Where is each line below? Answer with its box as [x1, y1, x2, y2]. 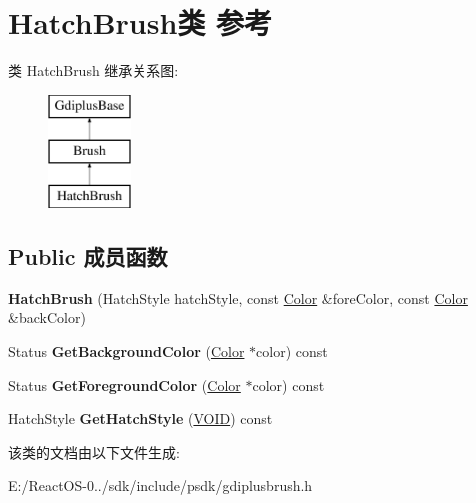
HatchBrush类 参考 [8, 2, 273, 43]
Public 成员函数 [8, 241, 168, 272]
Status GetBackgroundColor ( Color [8, 341, 245, 362]
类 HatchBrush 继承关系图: [8, 60, 179, 81]
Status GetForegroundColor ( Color [8, 374, 241, 395]
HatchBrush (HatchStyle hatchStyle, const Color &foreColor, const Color [8, 287, 468, 308]
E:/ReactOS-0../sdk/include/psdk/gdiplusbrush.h [8, 475, 313, 496]
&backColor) [8, 307, 86, 328]
